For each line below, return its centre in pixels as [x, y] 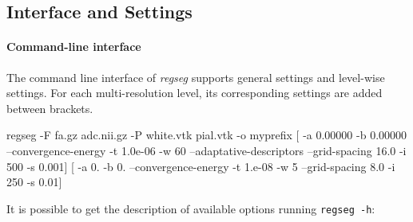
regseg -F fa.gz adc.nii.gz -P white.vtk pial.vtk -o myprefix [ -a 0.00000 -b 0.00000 [207, 135]
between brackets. [50, 108]
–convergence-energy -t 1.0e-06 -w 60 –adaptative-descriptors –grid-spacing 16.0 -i [206, 150]
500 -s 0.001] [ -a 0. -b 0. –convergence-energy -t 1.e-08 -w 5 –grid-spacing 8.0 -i [201, 166]
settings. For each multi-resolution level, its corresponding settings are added [195, 93]
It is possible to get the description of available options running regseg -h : [191, 208]
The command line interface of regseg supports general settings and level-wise [196, 77]
